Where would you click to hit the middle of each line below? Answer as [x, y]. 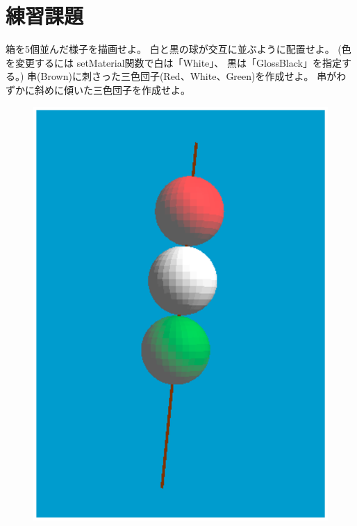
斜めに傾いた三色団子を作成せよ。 [112, 89]
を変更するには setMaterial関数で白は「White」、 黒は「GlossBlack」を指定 [174, 62]
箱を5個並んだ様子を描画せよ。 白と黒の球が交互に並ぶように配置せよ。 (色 [178, 49]
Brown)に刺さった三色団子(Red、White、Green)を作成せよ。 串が [189, 76]
